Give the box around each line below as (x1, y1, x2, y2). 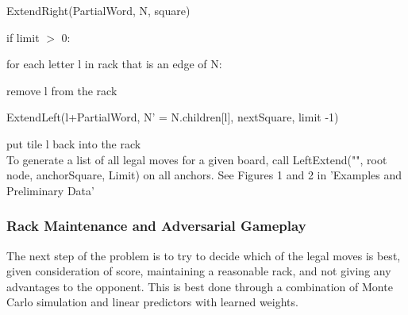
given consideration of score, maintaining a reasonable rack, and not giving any (6, 263, 391, 279)
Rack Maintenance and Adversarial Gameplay (6, 216, 306, 236)
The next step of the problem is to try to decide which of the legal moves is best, (6, 247, 401, 263)
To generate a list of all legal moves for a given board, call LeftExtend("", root (6, 151, 387, 167)
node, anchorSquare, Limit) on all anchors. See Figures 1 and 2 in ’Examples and (6, 167, 402, 183)
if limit (6, 29, 40, 45)
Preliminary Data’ (6, 182, 94, 198)
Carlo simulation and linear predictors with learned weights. (6, 294, 298, 310)
